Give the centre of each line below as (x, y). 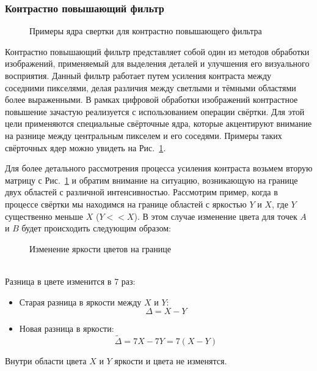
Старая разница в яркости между (80, 302)
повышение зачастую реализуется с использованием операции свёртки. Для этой (155, 111)
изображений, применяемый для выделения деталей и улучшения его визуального (157, 63)
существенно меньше (44, 216)
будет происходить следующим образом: (97, 228)
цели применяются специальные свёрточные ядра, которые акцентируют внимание (158, 123)
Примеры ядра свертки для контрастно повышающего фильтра (146, 31)
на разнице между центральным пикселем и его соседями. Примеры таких (144, 135)
